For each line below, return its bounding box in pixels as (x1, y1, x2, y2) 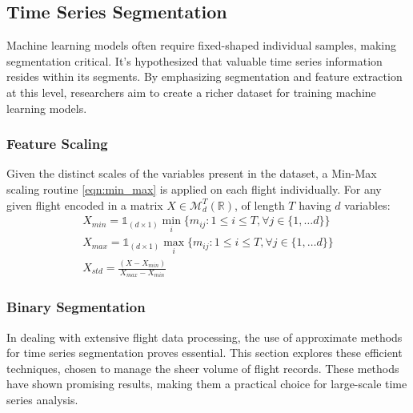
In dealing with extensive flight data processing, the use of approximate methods (6, 328, 403, 345)
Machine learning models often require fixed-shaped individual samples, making (6, 37, 396, 54)
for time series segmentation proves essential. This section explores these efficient (6, 344, 403, 361)
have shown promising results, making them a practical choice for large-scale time (6, 375, 407, 392)
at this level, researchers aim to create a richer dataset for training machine (6, 83, 376, 100)
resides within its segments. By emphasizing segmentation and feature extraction (6, 68, 403, 85)
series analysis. (6, 391, 78, 408)
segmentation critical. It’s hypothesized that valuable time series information (6, 52, 383, 69)
